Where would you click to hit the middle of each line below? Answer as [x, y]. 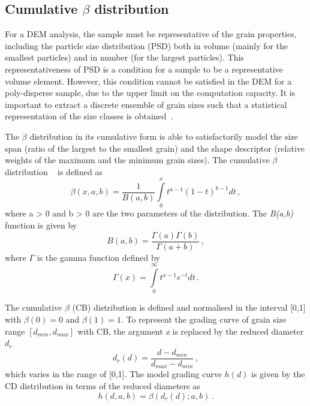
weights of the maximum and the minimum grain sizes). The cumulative [137, 160]
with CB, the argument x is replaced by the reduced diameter [191, 331]
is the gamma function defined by [98, 257]
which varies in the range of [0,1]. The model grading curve [113, 374]
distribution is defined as [54, 171]
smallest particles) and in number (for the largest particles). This [124, 57]
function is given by [41, 225]
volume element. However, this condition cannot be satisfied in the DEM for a [148, 81]
